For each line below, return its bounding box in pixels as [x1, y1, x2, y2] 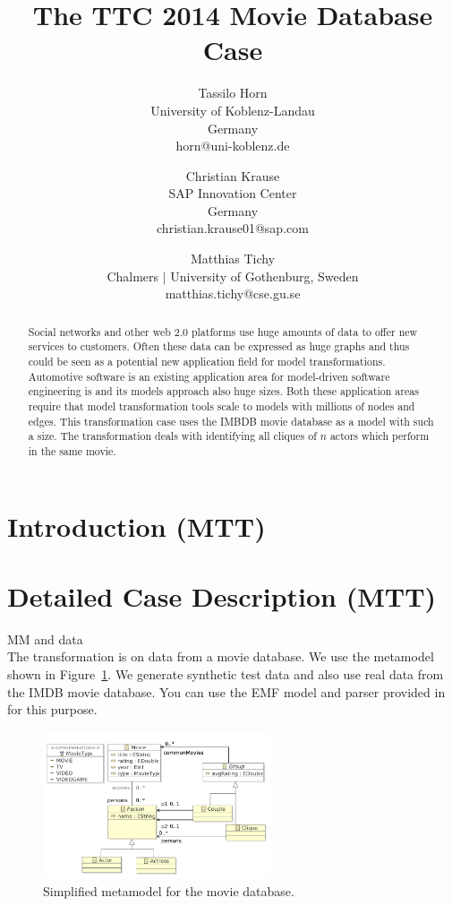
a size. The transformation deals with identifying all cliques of [28, 428, 317, 444]
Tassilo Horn [198, 83, 268, 102]
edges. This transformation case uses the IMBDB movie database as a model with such [28, 413, 434, 428]
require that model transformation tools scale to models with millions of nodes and [28, 398, 415, 413]
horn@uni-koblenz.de [175, 136, 290, 155]
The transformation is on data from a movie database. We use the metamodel [7, 647, 434, 666]
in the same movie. [28, 443, 116, 458]
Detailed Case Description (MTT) [7, 577, 437, 614]
